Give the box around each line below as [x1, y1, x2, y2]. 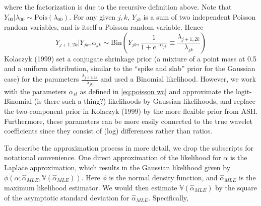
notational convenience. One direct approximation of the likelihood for [4, 152, 221, 163]
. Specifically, [148, 192, 188, 202]
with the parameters [4, 86, 67, 96]
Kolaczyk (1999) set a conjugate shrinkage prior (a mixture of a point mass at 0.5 [4, 53, 256, 63]
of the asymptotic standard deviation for [4, 192, 129, 202]
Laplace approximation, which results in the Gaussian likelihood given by [4, 162, 231, 173]
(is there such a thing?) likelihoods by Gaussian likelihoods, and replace [34, 96, 256, 106]
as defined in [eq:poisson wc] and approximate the [80, 86, 234, 96]
